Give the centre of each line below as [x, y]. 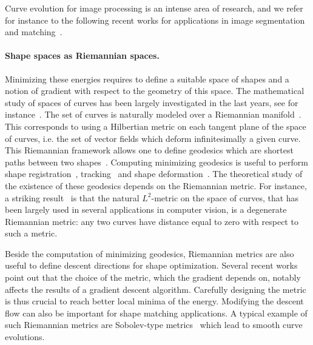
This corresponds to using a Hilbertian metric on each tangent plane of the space [156, 126]
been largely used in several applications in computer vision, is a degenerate [146, 209]
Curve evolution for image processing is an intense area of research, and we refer [154, 8]
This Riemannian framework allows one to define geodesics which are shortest [149, 150]
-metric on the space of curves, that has [225, 197]
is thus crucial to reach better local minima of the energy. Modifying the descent [154, 301]
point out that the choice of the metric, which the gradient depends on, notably [153, 277]
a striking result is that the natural [72, 197]
